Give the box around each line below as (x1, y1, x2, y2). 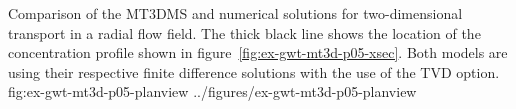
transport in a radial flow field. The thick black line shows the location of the (8, 22, 481, 43)
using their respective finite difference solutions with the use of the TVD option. (8, 61, 500, 82)
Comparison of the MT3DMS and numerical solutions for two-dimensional (8, 3, 463, 23)
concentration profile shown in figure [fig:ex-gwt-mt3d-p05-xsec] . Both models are (8, 42, 508, 63)
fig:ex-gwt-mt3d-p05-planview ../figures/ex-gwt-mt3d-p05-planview (8, 81, 417, 102)
